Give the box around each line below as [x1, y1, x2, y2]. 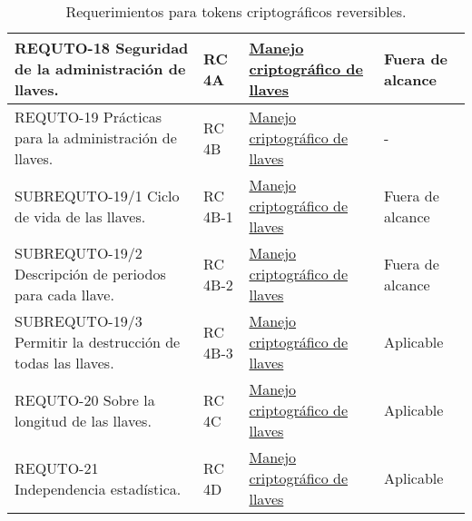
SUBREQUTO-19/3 [15, 310, 143, 331]
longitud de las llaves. [15, 409, 152, 431]
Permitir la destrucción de [15, 331, 181, 352]
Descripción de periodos [15, 263, 166, 284]
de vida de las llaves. [15, 205, 146, 227]
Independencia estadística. [15, 477, 182, 499]
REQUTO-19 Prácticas [15, 106, 162, 127]
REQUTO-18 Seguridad [15, 37, 189, 58]
